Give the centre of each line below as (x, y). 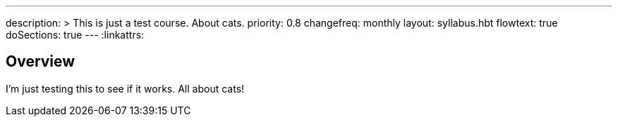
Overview (41, 62)
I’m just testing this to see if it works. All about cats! (125, 88)
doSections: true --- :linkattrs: (75, 35)
